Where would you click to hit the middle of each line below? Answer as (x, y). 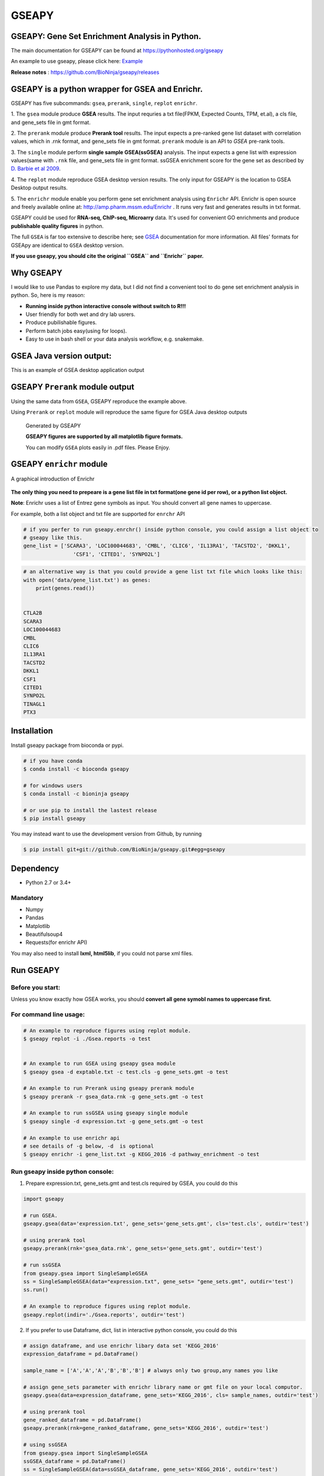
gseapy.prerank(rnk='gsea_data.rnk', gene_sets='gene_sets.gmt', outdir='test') (143, 1248)
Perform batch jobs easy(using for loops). (76, 331)
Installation (32, 731)
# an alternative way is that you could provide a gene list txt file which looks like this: (163, 572)
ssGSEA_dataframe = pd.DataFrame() (75, 1462)
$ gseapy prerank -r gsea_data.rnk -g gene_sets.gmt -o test (113, 1096)
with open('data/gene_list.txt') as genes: (87, 580)
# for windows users (53, 786)
